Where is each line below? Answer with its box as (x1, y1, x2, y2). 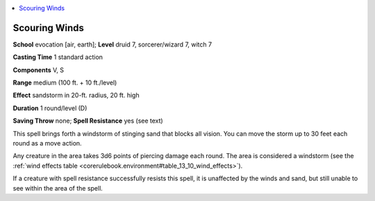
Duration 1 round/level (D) (12, 104, 87, 112)
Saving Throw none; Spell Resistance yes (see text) (12, 116, 163, 125)
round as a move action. (12, 139, 83, 148)
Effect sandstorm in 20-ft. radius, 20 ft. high (12, 91, 140, 100)
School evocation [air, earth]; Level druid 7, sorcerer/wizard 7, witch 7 (12, 40, 212, 49)
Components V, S (12, 66, 64, 74)
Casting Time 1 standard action (12, 53, 103, 62)
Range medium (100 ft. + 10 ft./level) (12, 78, 117, 87)
